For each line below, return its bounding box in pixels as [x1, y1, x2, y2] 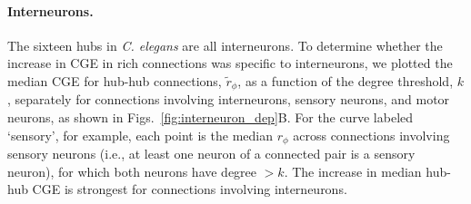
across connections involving [293, 125, 450, 144]
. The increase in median [284, 161, 422, 180]
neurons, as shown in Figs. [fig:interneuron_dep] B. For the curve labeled [7, 108, 414, 127]
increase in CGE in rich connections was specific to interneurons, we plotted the [7, 53, 453, 73]
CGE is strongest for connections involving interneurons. [32, 180, 347, 199]
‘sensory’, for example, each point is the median [7, 125, 273, 144]
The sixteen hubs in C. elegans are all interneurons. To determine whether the [7, 35, 443, 54]
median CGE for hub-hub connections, [7, 71, 222, 90]
